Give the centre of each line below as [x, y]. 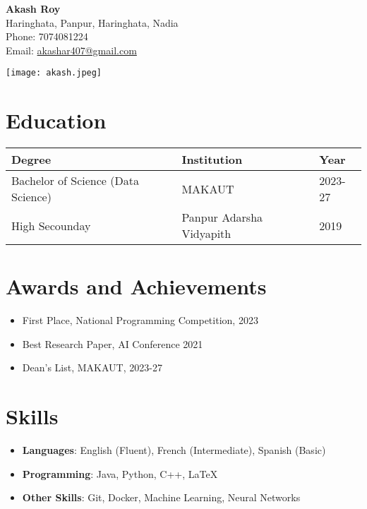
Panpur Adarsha [222, 217]
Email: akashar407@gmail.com [71, 50]
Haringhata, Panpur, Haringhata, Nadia [92, 22]
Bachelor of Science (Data [75, 181]
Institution [212, 160]
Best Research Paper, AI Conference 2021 [113, 343]
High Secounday [51, 225]
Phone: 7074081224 [47, 36]
